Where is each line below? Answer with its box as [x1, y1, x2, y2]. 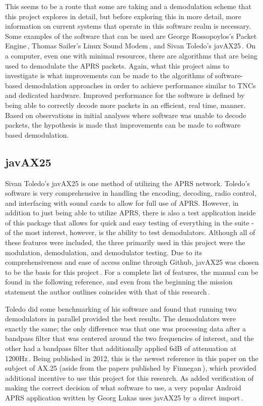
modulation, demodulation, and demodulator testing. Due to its [5, 247, 202, 257]
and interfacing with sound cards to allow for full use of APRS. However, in [5, 197, 239, 208]
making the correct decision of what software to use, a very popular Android [5, 382, 241, 393]
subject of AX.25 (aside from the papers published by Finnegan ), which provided [5, 363, 256, 373]
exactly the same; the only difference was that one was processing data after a [5, 323, 246, 333]
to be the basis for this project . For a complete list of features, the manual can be [5, 266, 258, 277]
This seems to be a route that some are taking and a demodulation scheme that [5, 1, 251, 11]
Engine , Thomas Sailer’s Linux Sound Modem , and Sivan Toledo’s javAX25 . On [5, 40, 256, 51]
